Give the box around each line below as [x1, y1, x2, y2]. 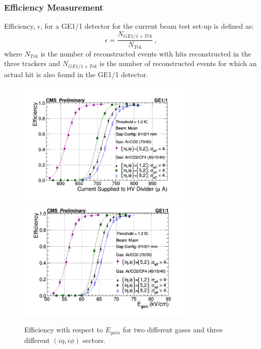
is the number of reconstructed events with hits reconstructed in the [40, 48, 251, 59]
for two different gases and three [123, 324, 223, 335]
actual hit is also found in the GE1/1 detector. [4, 69, 148, 79]
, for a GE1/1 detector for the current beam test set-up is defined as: [40, 21, 254, 31]
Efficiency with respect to [24, 324, 103, 335]
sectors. [82, 334, 106, 345]
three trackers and [4, 58, 61, 69]
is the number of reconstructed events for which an [99, 58, 257, 69]
